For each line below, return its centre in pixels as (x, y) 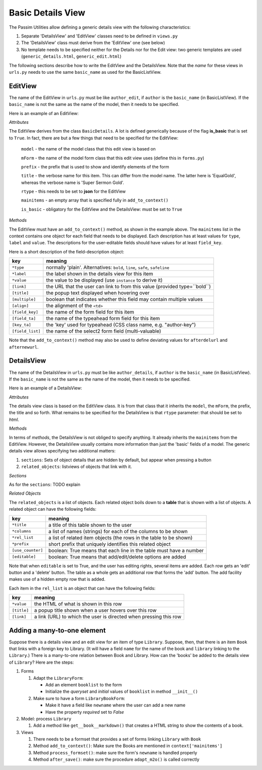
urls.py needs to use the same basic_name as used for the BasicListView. (85, 72)
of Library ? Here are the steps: (41, 662)
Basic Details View (47, 13)
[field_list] (26, 331)
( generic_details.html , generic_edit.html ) (71, 56)
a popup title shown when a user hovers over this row (96, 610)
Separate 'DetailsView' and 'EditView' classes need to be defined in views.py (99, 36)
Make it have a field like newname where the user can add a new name (115, 705)
